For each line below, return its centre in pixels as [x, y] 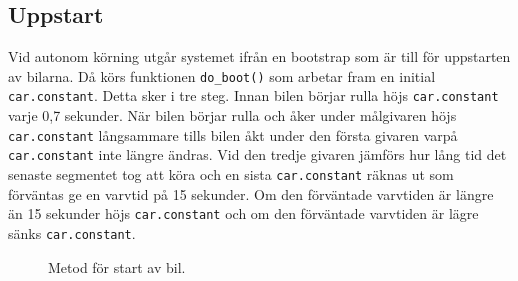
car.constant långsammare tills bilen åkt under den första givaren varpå [233, 134]
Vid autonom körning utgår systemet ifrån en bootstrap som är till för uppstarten [259, 56]
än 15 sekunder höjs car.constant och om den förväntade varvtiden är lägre [243, 213]
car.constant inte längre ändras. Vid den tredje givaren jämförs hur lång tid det [257, 154]
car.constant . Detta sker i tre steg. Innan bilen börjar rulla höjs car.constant [253, 95]
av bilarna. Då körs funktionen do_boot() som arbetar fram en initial [222, 75]
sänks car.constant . [72, 232]
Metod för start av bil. [117, 266]
